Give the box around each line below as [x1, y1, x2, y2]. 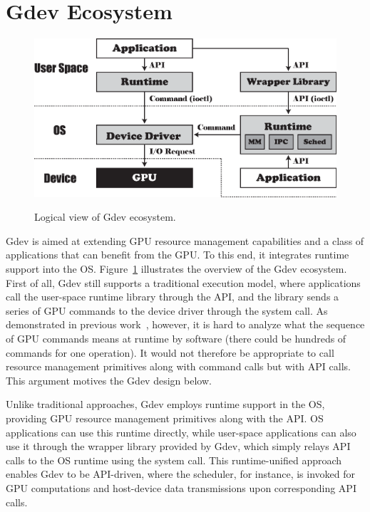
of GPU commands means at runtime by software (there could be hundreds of [6, 331, 346, 346]
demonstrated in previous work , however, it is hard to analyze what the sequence [6, 317, 365, 332]
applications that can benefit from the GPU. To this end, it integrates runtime [6, 247, 349, 262]
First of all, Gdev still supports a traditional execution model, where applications [6, 275, 361, 290]
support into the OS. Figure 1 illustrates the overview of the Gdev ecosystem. [6, 261, 347, 276]
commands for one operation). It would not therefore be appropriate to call [6, 345, 334, 360]
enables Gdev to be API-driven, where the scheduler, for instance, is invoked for [6, 466, 356, 481]
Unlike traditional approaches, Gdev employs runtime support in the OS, [6, 397, 325, 412]
